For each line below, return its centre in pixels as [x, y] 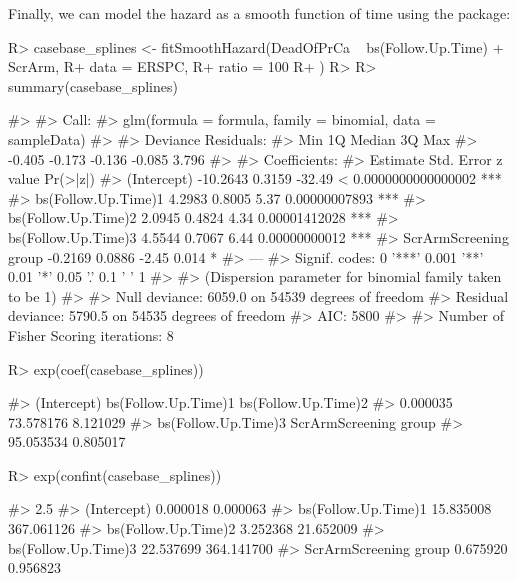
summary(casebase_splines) [93, 85]
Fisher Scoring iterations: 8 [91, 334]
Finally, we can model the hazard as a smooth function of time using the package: [259, 13]
